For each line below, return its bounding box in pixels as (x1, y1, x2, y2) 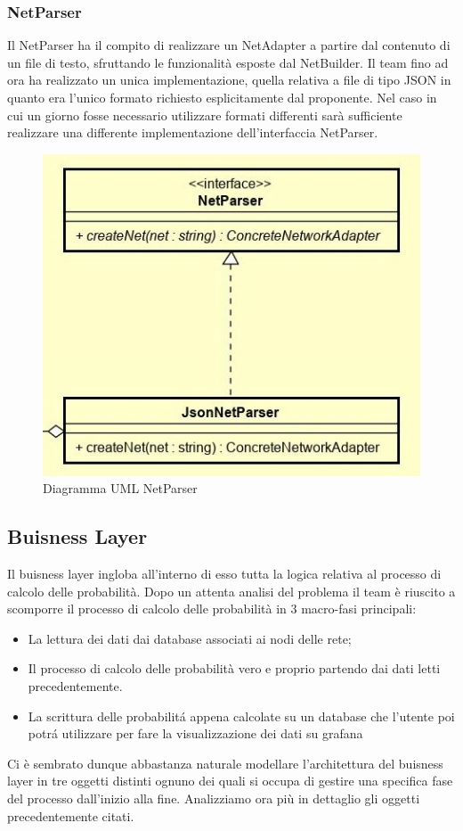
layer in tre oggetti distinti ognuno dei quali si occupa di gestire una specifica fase (7, 771, 453, 790)
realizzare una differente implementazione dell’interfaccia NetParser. (7, 123, 378, 142)
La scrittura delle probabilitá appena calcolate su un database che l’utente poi (28, 706, 455, 725)
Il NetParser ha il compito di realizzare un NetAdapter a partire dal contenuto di (7, 36, 451, 54)
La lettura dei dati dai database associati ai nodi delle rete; (28, 629, 352, 647)
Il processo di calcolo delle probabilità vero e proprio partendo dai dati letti (28, 659, 441, 678)
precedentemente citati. (7, 806, 134, 825)
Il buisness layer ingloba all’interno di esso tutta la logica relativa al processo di (7, 564, 442, 582)
